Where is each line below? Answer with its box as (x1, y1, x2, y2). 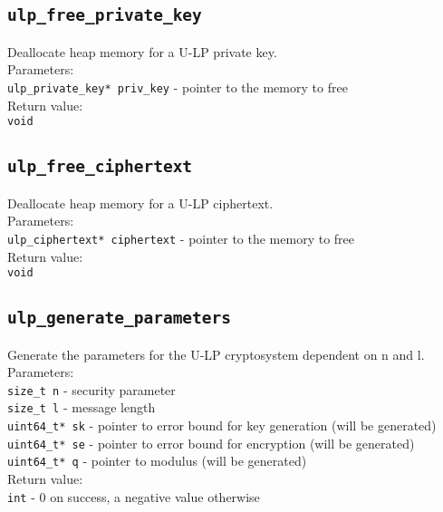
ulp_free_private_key (7, 5, 202, 25)
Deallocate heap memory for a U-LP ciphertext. (7, 193, 274, 212)
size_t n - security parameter (7, 380, 176, 399)
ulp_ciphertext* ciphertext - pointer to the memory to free (7, 228, 355, 247)
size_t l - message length (7, 398, 156, 417)
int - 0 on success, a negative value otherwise (7, 487, 260, 506)
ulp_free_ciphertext (7, 157, 193, 177)
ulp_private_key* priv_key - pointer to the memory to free (7, 77, 348, 96)
